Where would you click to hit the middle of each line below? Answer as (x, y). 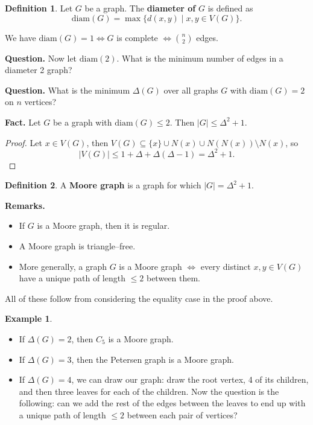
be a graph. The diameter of (140, 8)
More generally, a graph (63, 266)
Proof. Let (24, 142)
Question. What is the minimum (68, 90)
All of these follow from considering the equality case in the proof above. (139, 298)
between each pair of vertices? (182, 414)
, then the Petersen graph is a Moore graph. (153, 359)
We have (21, 37)
